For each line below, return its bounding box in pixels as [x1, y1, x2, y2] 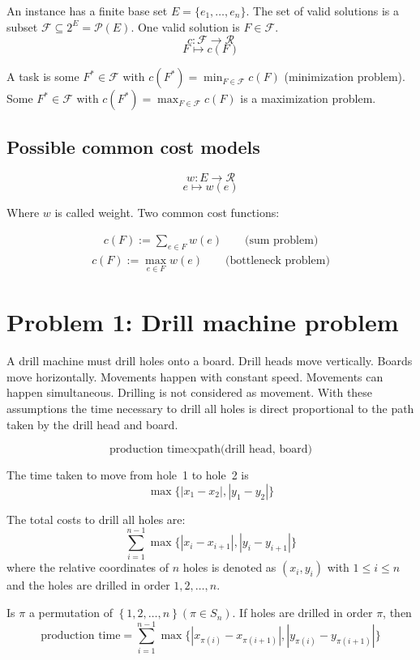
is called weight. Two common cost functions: [54, 204, 280, 221]
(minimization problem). [284, 68, 405, 85]
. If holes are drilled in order [232, 604, 373, 621]
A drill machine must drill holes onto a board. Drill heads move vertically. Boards [6, 352, 413, 369]
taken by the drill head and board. [6, 415, 178, 432]
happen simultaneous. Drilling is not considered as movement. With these [6, 384, 373, 401]
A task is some [6, 68, 79, 85]
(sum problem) [245, 235, 319, 246]
